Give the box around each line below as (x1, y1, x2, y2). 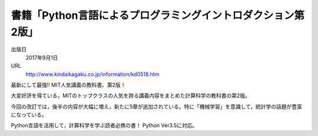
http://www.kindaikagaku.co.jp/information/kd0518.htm (25, 71, 160, 78)
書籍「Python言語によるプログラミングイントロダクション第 (11, 9, 304, 22)
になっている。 (11, 111, 47, 118)
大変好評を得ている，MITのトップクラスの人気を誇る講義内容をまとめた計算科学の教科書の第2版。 (11, 92, 250, 99)
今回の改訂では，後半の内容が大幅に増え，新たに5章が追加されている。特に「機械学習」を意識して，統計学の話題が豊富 (11, 103, 303, 110)
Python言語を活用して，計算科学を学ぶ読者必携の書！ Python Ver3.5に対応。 (11, 122, 198, 129)
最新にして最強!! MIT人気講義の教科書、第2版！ (11, 81, 126, 88)
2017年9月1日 (25, 54, 58, 61)
